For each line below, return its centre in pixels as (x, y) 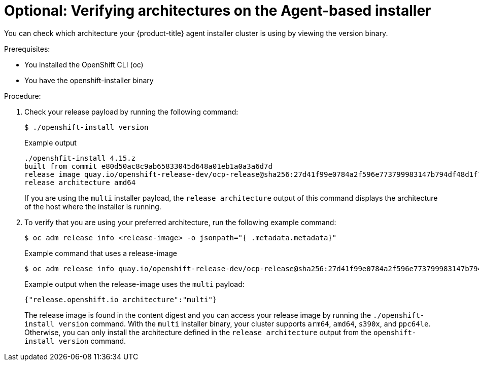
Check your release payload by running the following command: (131, 112)
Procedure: (23, 96)
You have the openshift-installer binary (89, 80)
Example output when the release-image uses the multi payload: (134, 284)
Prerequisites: (27, 49)
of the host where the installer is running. (93, 206)
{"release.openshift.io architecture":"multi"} (121, 299)
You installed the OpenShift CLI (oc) (84, 64)
